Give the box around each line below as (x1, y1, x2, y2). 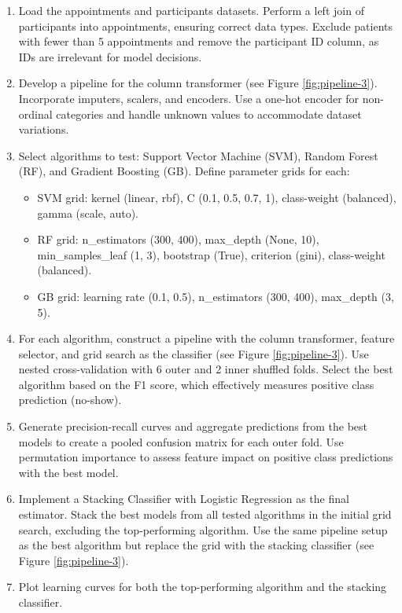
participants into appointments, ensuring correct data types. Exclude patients (18, 17, 393, 34)
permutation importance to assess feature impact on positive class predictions (18, 449, 393, 465)
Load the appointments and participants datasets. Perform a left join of (18, 2, 364, 18)
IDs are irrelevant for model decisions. (18, 48, 202, 64)
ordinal (18, 105, 53, 122)
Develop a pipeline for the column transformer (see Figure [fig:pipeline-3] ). (18, 75, 378, 91)
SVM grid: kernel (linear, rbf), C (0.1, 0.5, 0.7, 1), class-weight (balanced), (37, 189, 396, 205)
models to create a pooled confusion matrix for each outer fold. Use (18, 433, 344, 450)
